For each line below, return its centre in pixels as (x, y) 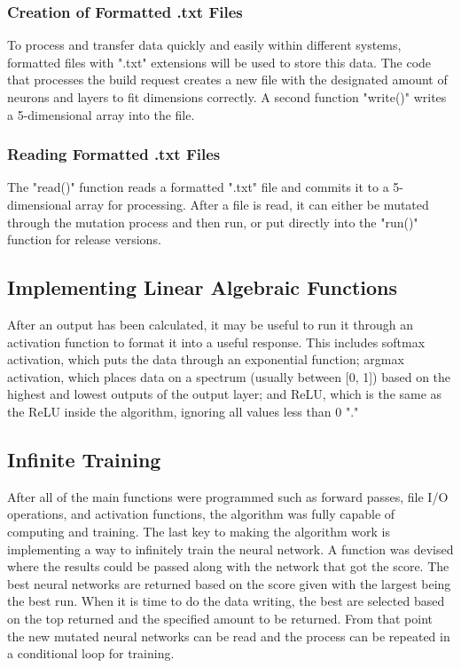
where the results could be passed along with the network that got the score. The (228, 566)
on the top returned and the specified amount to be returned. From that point (220, 618)
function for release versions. (84, 239)
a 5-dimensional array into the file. (101, 114)
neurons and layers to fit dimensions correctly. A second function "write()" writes (227, 97)
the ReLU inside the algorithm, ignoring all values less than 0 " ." (183, 411)
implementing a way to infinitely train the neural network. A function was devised (230, 549)
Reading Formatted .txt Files (114, 154)
